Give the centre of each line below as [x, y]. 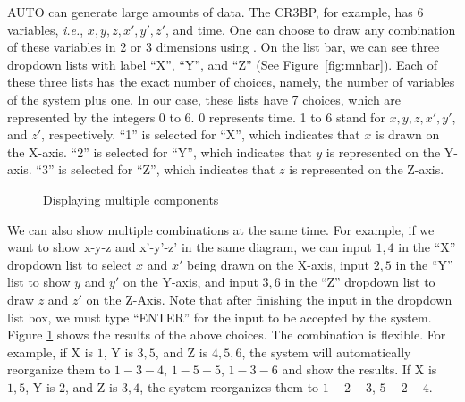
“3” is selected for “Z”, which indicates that [156, 169]
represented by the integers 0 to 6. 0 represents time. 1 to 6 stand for [196, 117]
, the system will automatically [326, 352]
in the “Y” [424, 264]
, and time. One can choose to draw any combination [310, 29]
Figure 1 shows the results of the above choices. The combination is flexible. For [227, 335]
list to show [39, 282]
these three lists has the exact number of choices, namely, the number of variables [231, 82]
